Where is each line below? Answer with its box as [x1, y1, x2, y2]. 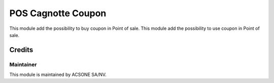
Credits [9, 46, 33, 54]
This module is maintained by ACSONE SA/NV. [9, 71, 107, 78]
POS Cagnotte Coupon [9, 8, 107, 19]
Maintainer [9, 61, 37, 68]
